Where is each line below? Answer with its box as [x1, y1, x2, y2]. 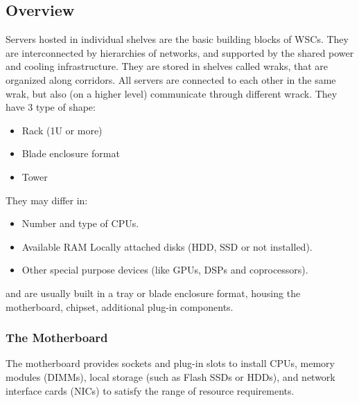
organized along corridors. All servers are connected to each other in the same [6, 72, 336, 87]
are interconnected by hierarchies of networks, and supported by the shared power [6, 45, 354, 60]
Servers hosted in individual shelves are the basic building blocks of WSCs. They [6, 32, 349, 46]
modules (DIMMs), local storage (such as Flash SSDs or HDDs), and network [6, 369, 335, 384]
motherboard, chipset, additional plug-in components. [6, 299, 234, 314]
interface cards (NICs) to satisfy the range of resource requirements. [6, 383, 295, 397]
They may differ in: [6, 192, 88, 207]
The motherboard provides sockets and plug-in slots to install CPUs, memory [6, 356, 335, 370]
